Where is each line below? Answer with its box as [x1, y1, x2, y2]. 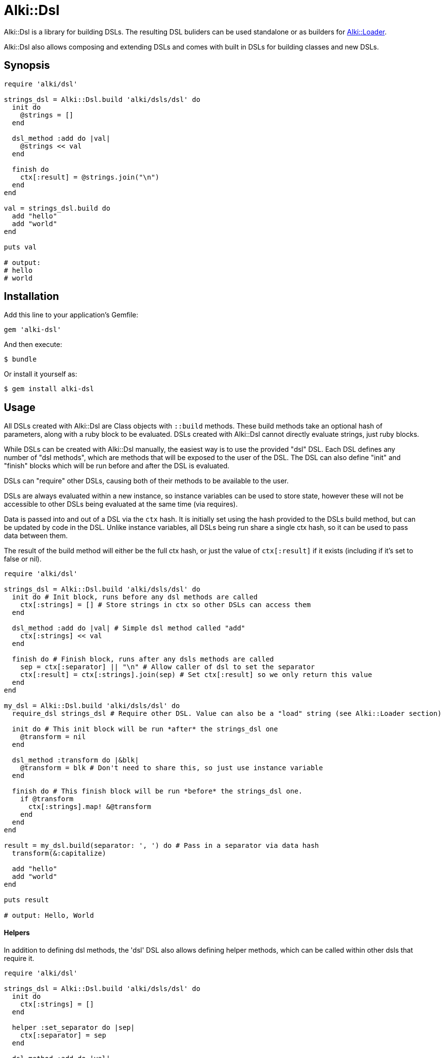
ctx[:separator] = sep [20, 1031, 106, 1039]
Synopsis [4, 59, 50, 72]
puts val [4, 243, 37, 251]
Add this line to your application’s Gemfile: [4, 311, 138, 319]
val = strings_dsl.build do [4, 204, 111, 212]
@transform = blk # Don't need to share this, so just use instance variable [20, 764, 323, 772]
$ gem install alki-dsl [4, 385, 94, 393]
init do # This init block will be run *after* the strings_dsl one [12, 725, 278, 733]
